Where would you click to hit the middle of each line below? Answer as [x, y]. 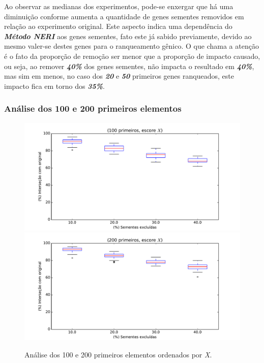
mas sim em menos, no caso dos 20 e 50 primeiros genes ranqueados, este [119, 76]
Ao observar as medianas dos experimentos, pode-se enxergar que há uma [119, 6]
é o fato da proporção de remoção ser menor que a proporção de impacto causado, [132, 56]
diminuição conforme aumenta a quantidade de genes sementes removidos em [124, 16]
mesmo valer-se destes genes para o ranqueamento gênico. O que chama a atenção [131, 46]
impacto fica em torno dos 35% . [54, 86]
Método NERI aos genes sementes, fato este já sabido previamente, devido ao [128, 36]
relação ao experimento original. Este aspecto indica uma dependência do [118, 26]
